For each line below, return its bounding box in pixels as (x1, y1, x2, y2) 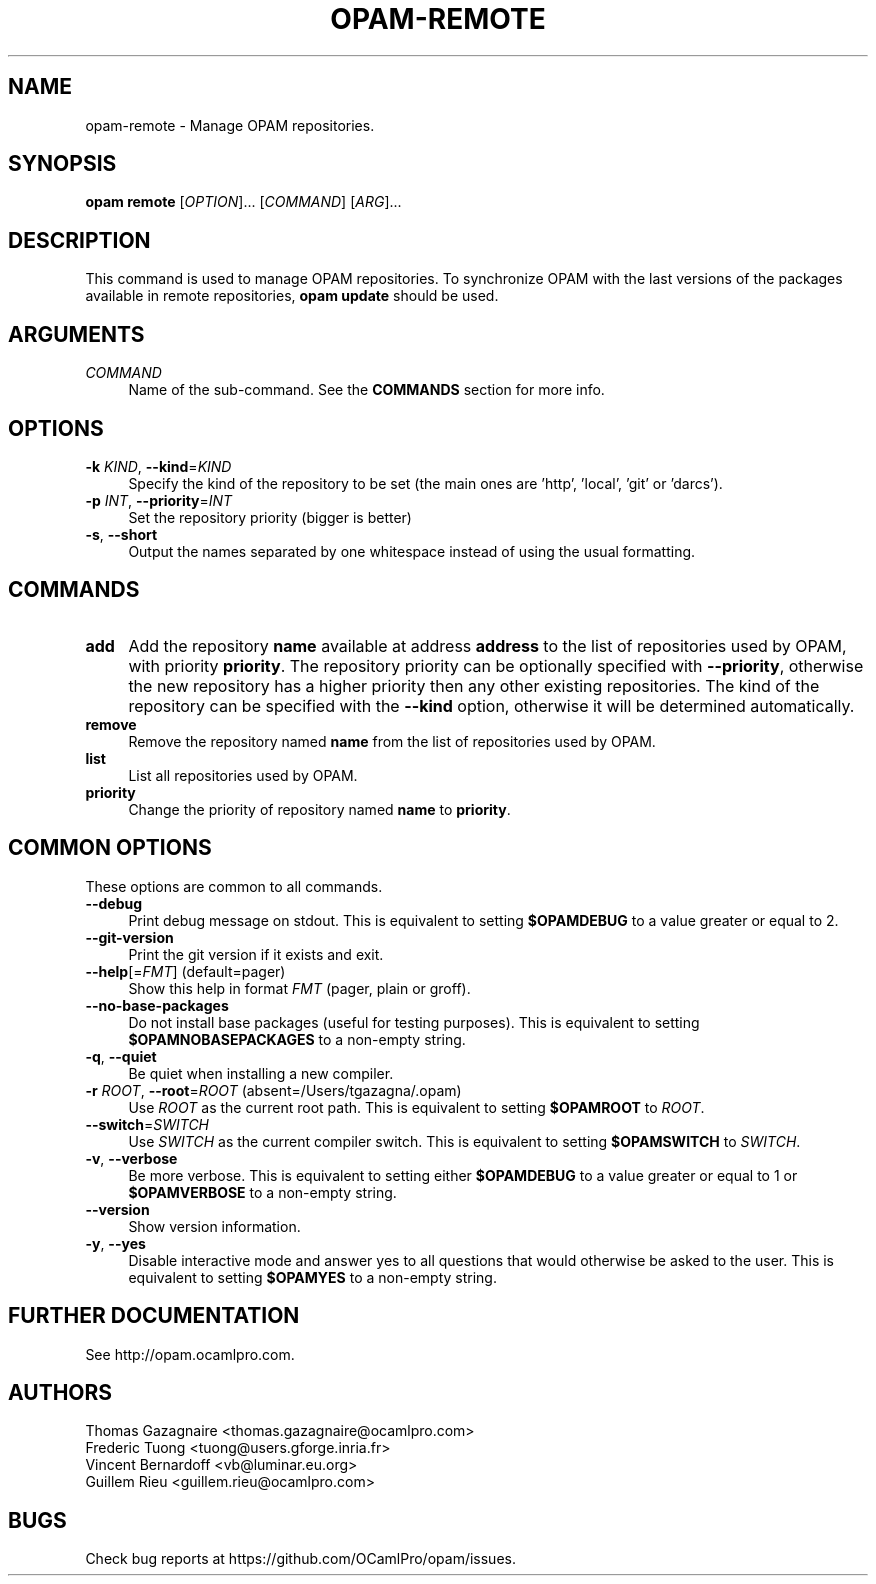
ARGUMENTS (8, 321, 145, 347)
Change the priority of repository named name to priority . (128, 800, 511, 818)
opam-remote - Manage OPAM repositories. (85, 116, 375, 134)
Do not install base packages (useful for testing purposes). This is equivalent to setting (128, 1013, 700, 1031)
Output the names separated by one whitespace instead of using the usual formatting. (128, 542, 696, 560)
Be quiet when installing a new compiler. (128, 1064, 394, 1082)
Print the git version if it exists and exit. (128, 945, 384, 963)
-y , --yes (85, 1234, 146, 1252)
